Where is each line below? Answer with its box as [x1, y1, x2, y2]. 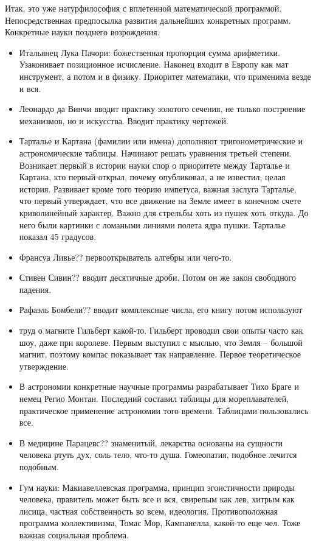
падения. [19, 283, 52, 295]
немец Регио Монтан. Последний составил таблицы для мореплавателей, [19, 392, 289, 405]
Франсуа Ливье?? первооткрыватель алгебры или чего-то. [19, 250, 232, 263]
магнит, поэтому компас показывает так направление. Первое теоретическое [19, 348, 301, 360]
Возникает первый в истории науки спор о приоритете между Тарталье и [19, 158, 290, 171]
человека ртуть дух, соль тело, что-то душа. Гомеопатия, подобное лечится [19, 448, 297, 461]
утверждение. [19, 359, 69, 372]
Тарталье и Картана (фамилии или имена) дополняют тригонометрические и [19, 135, 303, 147]
